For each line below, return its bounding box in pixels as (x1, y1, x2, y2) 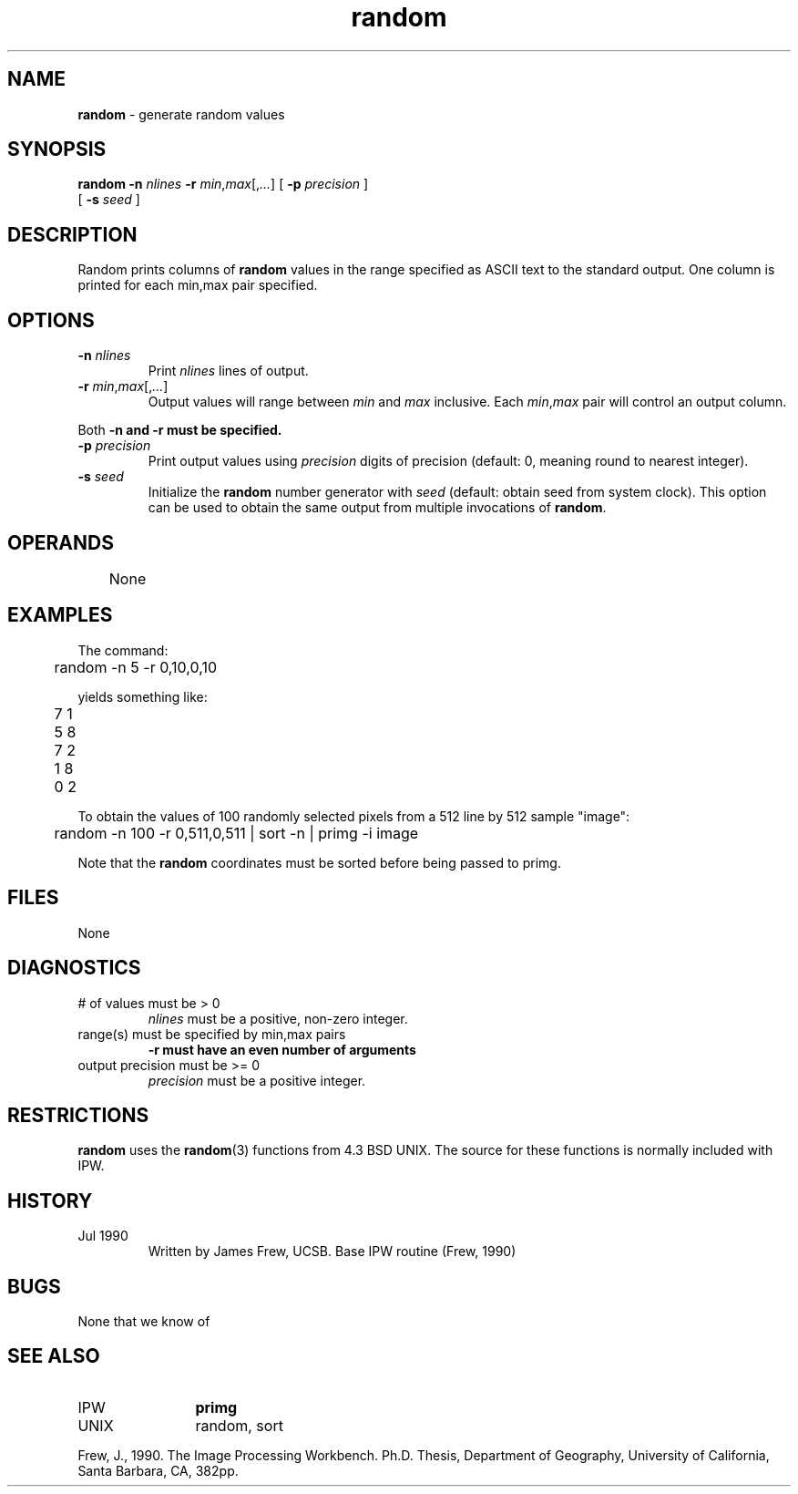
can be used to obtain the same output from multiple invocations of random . (148, 500, 607, 516)
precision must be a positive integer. (148, 1072, 366, 1088)
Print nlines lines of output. (148, 363, 309, 379)
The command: (77, 642, 169, 658)
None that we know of (77, 1314, 210, 1330)
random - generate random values (77, 106, 285, 122)
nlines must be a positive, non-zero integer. (148, 1010, 408, 1026)
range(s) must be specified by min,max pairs (77, 1025, 346, 1042)
